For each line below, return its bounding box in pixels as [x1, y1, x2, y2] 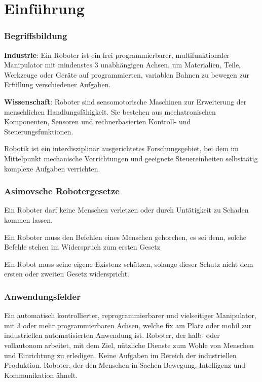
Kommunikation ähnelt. [4, 369, 78, 380]
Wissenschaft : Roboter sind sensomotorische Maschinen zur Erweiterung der [4, 96, 247, 107]
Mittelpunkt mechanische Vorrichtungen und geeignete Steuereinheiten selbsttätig [4, 153, 258, 163]
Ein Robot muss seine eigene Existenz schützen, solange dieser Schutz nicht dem [4, 258, 253, 269]
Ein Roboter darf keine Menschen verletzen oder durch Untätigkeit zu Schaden [4, 204, 249, 215]
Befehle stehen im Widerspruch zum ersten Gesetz [4, 241, 160, 252]
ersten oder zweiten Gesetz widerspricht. [4, 268, 130, 279]
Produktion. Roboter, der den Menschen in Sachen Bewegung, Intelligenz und [4, 360, 246, 370]
